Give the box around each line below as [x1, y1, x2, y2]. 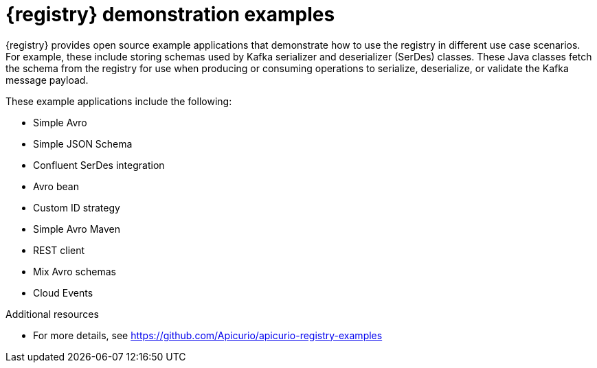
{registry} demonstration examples [5, 3, 335, 26]
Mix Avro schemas [33, 265, 116, 277]
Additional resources [5, 308, 99, 320]
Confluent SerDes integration [33, 159, 165, 171]
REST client [33, 244, 85, 256]
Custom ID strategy [33, 201, 120, 214]
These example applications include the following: [5, 95, 232, 107]
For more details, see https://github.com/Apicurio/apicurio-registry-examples [33, 329, 383, 341]
